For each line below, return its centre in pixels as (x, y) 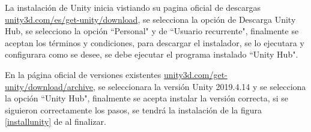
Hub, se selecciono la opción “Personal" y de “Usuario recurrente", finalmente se (152, 31)
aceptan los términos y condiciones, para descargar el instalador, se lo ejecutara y (155, 42)
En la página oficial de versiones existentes (83, 74)
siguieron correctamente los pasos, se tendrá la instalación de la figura (134, 109)
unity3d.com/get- (195, 74)
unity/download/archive (49, 86)
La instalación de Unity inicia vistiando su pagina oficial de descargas (133, 7)
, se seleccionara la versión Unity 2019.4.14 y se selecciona (200, 86)
